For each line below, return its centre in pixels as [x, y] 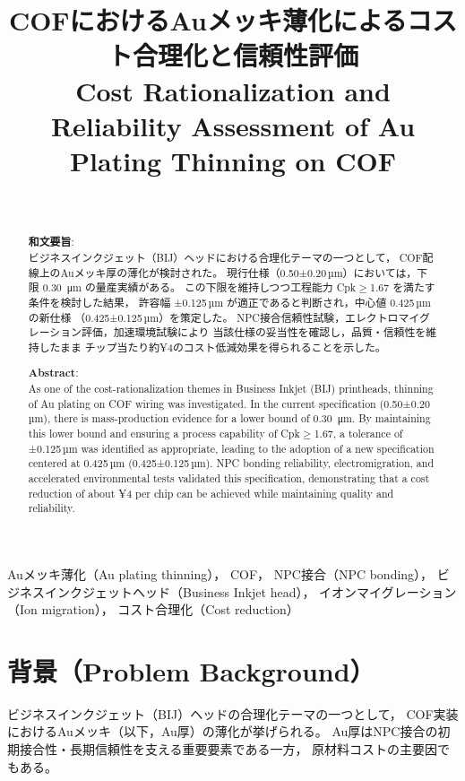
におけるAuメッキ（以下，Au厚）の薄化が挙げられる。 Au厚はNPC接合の [223, 731]
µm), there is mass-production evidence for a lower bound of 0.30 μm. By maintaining [229, 418]
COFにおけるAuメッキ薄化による [208, 20]
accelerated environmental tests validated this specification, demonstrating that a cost [229, 478]
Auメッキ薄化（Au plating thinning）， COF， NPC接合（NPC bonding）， [220, 573]
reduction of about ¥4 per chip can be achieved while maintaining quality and [211, 493]
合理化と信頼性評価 [245, 55]
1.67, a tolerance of [358, 434]
